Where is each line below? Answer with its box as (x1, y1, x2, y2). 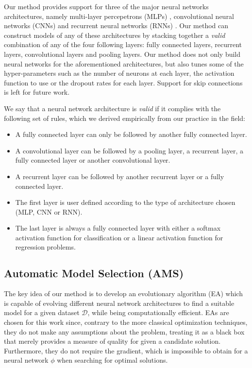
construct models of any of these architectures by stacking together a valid (4, 30, 225, 40)
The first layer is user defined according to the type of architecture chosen (15, 197, 235, 207)
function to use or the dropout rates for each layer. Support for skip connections (4, 77, 243, 87)
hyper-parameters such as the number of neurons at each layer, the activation (4, 68, 235, 78)
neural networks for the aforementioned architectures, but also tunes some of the (4, 58, 244, 68)
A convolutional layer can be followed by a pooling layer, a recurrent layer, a (15, 145, 244, 155)
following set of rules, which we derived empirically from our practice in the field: (4, 113, 245, 123)
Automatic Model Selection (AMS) (4, 266, 184, 281)
